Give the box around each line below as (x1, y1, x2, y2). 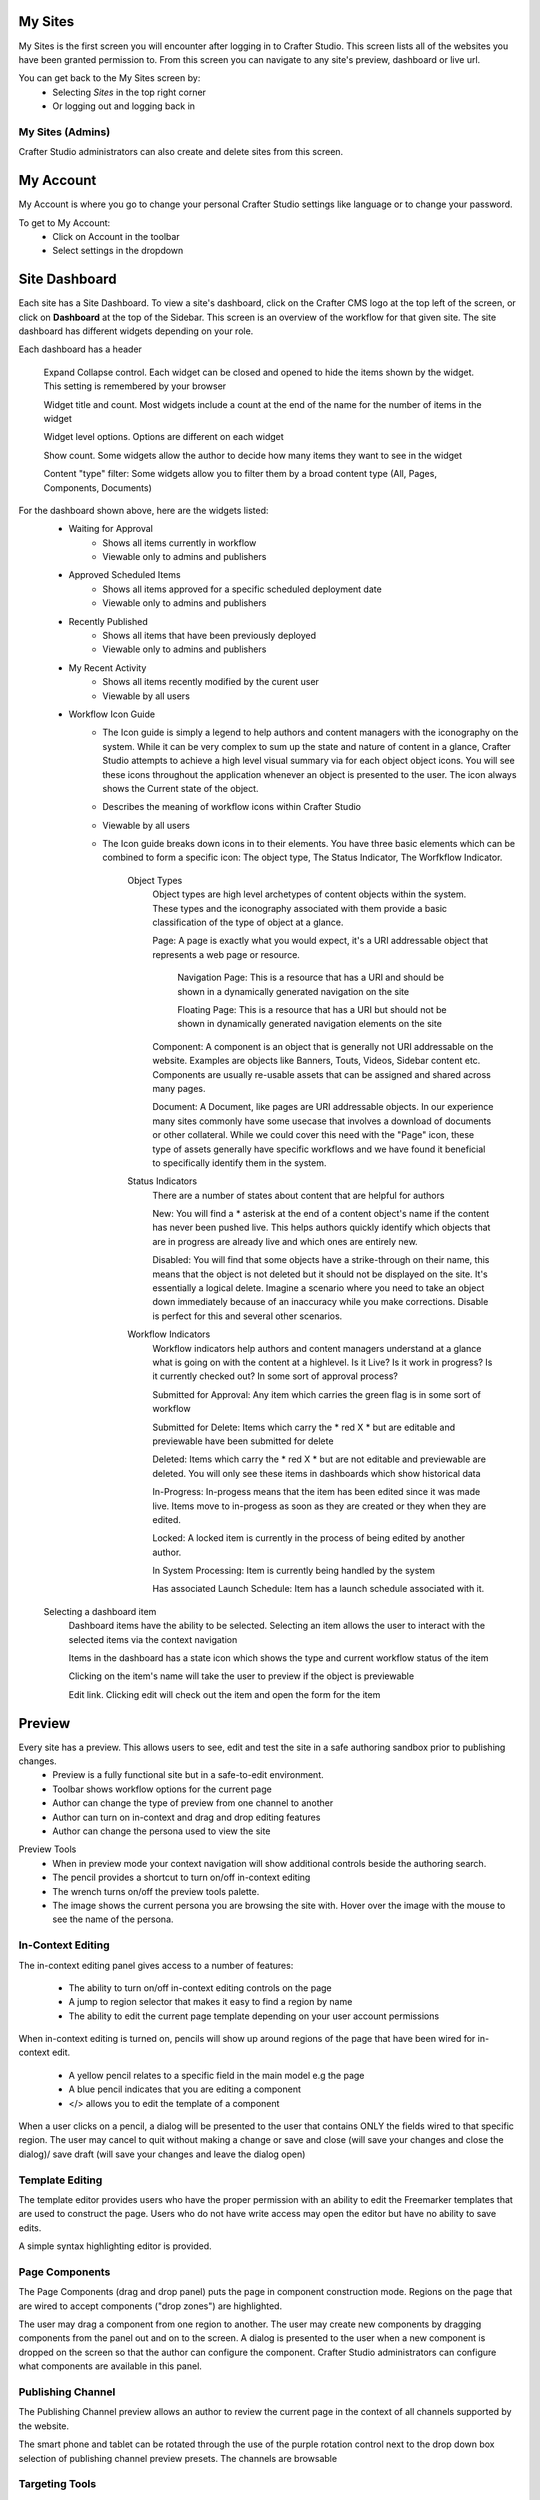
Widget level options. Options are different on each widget (43, 431, 284, 443)
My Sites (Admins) (18, 125, 111, 139)
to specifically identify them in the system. (152, 1156, 327, 1169)
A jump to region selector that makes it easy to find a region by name (68, 1996, 353, 2008)
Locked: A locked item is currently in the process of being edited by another (152, 1532, 465, 1544)
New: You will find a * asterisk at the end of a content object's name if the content (152, 1208, 490, 1220)
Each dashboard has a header (18, 343, 142, 355)
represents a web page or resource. (152, 948, 300, 960)
